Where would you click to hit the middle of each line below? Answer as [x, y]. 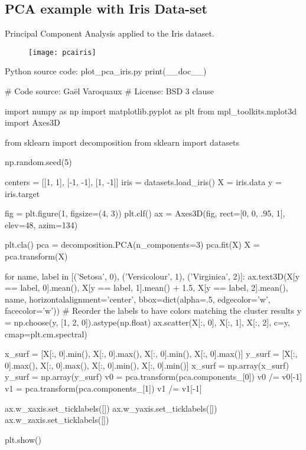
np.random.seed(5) [38, 162]
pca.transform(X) [36, 256]
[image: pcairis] [62, 52]
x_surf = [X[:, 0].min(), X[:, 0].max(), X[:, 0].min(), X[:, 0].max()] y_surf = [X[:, [151, 354]
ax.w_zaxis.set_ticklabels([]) [57, 420]
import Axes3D [32, 122]
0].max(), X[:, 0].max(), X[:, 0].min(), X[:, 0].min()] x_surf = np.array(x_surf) [147, 365]
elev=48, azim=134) [41, 224]
